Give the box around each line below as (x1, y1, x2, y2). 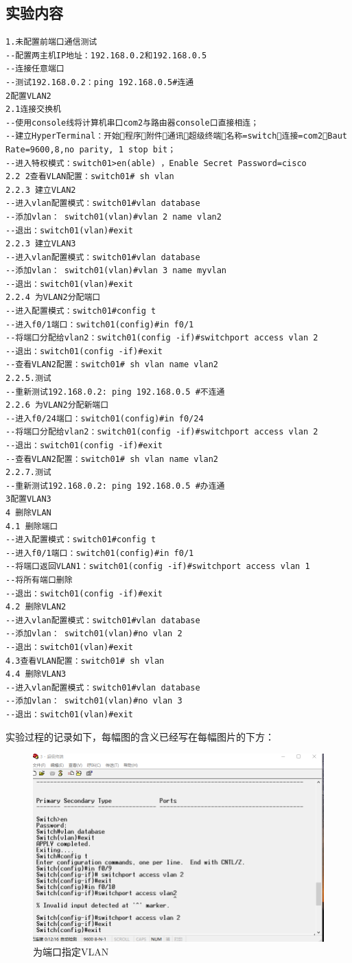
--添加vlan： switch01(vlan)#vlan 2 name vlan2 (5, 211, 222, 222)
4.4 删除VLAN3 (5, 669, 67, 680)
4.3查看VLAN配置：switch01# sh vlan (5, 655, 165, 666)
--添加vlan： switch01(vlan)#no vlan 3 (5, 696, 183, 706)
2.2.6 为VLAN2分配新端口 (5, 400, 109, 410)
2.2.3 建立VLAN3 (5, 239, 76, 249)
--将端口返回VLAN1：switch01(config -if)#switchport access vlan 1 (5, 561, 310, 572)
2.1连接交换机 (5, 104, 61, 115)
